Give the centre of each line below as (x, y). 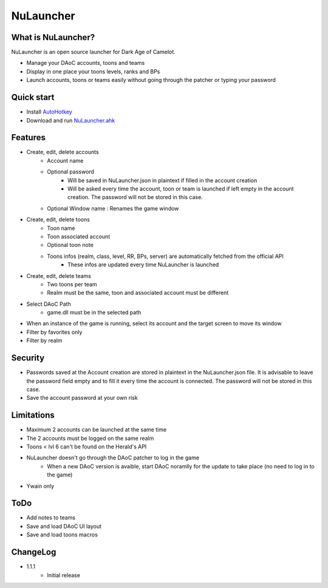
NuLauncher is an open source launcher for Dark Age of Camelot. (93, 52)
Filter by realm (45, 340)
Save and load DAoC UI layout (64, 526)
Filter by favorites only (54, 332)
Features (28, 137)
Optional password (70, 172)
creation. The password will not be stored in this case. (135, 197)
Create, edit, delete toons (58, 220)
